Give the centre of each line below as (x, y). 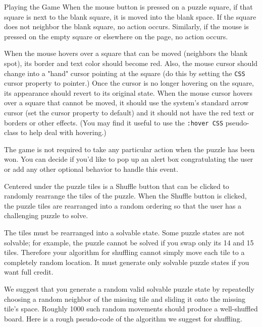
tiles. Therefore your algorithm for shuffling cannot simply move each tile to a (124, 252)
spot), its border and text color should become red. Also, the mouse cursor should (131, 63)
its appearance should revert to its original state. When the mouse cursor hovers (128, 92)
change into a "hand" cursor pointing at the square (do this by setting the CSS (125, 73)
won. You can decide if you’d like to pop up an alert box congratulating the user (129, 159)
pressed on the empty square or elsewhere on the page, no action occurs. (116, 36)
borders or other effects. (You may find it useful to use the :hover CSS (114, 122)
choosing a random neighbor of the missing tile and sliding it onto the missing (125, 299)
